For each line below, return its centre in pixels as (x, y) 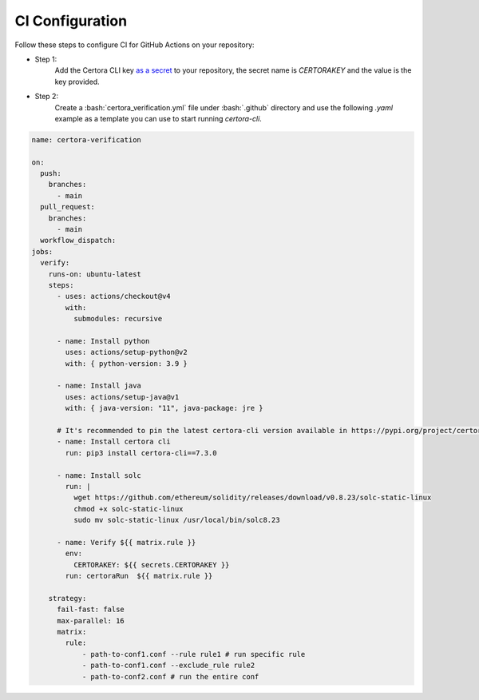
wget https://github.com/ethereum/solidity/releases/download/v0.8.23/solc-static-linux (252, 498)
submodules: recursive (118, 319)
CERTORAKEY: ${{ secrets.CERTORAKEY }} (151, 565)
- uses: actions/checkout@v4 (114, 296)
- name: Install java (99, 386)
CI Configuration (71, 21)
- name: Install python (103, 341)
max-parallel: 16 (91, 620)
